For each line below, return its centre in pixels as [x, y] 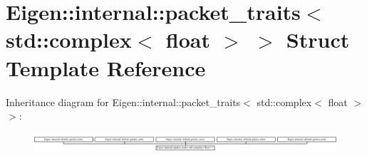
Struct [318, 40]
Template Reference [106, 67]
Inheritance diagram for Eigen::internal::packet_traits [123, 102]
